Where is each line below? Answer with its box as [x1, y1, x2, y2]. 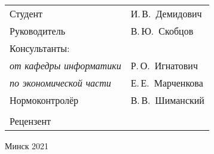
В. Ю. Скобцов [130, 24, 194, 38]
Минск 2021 [5, 140, 49, 152]
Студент [10, 7, 43, 20]
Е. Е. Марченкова [130, 76, 203, 90]
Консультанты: [10, 41, 70, 55]
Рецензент [10, 114, 51, 128]
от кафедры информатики [10, 58, 121, 72]
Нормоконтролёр [10, 93, 79, 107]
